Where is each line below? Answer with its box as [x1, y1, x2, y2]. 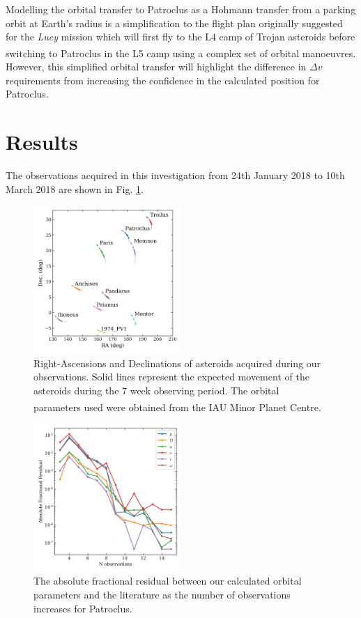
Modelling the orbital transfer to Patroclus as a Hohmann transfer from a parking [6, 2, 356, 16]
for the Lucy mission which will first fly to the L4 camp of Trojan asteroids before [6, 29, 355, 44]
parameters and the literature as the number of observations [33, 587, 291, 601]
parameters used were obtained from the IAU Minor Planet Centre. [33, 399, 321, 414]
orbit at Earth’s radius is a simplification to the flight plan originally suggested [6, 15, 343, 30]
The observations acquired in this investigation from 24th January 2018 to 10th [6, 167, 345, 182]
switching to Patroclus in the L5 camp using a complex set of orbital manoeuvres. [6, 45, 356, 60]
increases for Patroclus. [33, 601, 132, 615]
